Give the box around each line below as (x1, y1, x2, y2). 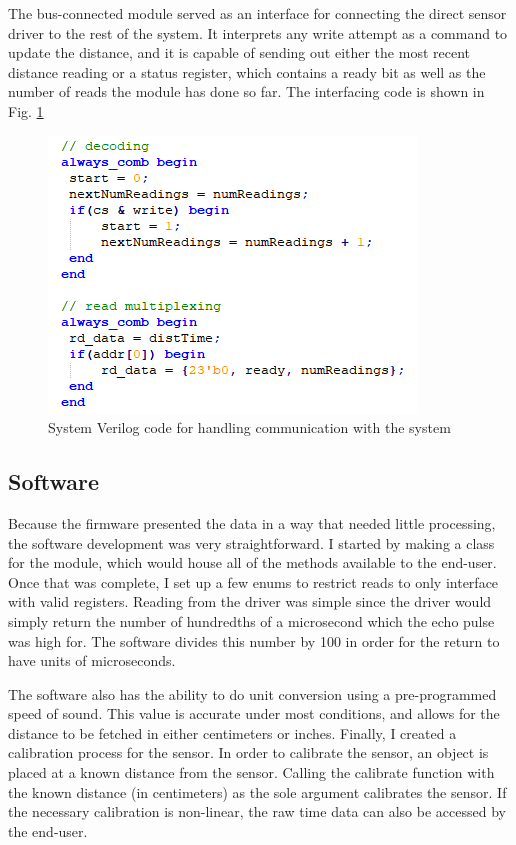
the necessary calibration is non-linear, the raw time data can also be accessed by (8, 801, 506, 822)
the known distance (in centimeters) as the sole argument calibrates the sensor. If (8, 781, 507, 802)
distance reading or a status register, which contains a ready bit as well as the (8, 61, 486, 82)
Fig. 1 (8, 100, 44, 121)
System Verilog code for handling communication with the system (48, 417, 451, 438)
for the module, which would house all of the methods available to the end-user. (8, 552, 497, 573)
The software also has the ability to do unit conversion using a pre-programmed (8, 683, 497, 704)
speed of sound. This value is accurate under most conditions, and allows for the (8, 703, 500, 724)
